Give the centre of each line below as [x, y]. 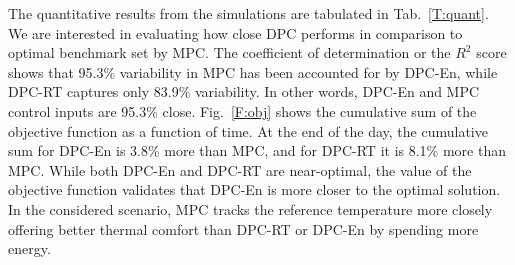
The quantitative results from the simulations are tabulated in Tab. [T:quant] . [248, 13]
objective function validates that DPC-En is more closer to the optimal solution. [254, 189]
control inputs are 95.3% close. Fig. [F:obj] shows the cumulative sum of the [242, 110]
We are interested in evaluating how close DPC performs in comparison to [235, 32]
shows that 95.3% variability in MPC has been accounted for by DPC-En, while [253, 71]
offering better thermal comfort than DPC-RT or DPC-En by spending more [243, 228]
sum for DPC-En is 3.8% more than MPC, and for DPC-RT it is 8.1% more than [257, 150]
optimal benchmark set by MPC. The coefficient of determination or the [229, 52]
